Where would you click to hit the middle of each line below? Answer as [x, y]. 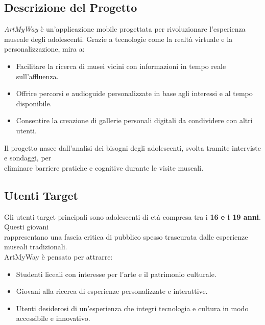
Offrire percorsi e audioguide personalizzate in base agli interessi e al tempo [134, 93]
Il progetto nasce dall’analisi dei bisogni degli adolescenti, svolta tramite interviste [133, 147]
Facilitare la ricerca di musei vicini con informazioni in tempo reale [121, 66]
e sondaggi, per [28, 158]
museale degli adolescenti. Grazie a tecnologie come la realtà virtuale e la [118, 39]
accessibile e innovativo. [53, 318]
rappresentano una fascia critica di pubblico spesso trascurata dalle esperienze [126, 236]
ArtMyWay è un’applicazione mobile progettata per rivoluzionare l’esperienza [125, 29]
